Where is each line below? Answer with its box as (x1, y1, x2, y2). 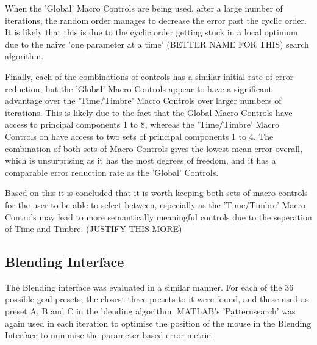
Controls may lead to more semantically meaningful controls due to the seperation (5, 210, 312, 223)
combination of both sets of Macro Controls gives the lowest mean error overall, (5, 142, 302, 154)
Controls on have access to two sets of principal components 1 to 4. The (5, 129, 274, 142)
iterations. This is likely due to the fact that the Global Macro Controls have (5, 106, 293, 118)
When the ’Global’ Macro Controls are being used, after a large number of (5, 2, 283, 14)
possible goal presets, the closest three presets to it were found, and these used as (5, 292, 309, 305)
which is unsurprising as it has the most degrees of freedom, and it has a (5, 154, 276, 167)
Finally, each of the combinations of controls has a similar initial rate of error (5, 70, 294, 82)
